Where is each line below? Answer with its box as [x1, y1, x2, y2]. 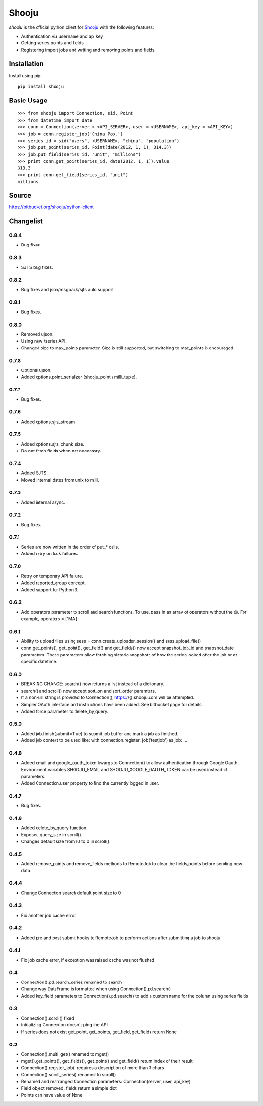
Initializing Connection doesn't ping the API [21, 1022, 108, 1028]
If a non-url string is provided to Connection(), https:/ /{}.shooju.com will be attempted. [21, 695, 195, 700]
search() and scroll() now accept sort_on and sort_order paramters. [21, 688, 156, 694]
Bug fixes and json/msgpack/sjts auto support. [21, 287, 115, 292]
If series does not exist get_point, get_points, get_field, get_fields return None [21, 1029, 177, 1035]
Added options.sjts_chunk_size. [21, 441, 85, 447]
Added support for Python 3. [21, 587, 79, 593]
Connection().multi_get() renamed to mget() [21, 1051, 109, 1057]
